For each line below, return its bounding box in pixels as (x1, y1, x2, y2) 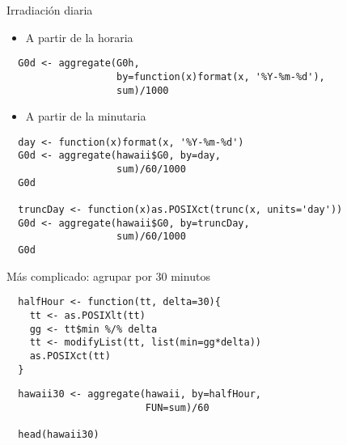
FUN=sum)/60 (145, 401, 209, 413)
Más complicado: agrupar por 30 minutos (6, 267, 210, 284)
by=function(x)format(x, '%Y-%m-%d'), (116, 70, 325, 83)
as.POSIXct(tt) (29, 350, 111, 362)
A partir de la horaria (25, 28, 133, 45)
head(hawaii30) (18, 429, 99, 441)
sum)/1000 (116, 84, 169, 96)
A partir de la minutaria (25, 108, 146, 125)
